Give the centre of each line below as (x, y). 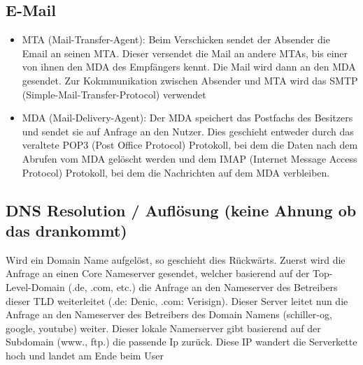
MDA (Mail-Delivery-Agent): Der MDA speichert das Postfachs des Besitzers (187, 118)
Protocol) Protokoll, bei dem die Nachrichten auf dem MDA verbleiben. (176, 172)
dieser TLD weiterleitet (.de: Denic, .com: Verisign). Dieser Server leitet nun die (177, 300)
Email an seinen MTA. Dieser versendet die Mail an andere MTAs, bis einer (185, 53)
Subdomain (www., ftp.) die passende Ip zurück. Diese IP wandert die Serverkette (181, 342)
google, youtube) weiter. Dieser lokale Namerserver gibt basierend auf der (163, 328)
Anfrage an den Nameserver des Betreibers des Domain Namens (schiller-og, (169, 314)
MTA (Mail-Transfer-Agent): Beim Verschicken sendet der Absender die (176, 39)
